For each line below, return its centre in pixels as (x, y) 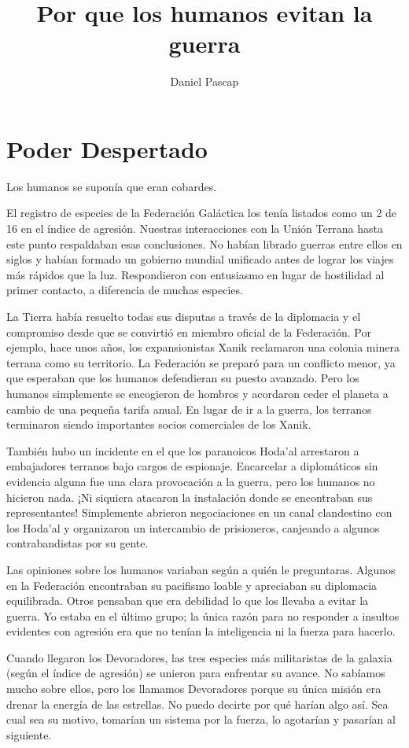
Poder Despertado (107, 148)
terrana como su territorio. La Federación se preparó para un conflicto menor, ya (201, 362)
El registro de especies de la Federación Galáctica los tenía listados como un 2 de (202, 213)
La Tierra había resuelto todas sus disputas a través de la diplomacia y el (184, 316)
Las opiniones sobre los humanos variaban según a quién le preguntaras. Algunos (201, 569)
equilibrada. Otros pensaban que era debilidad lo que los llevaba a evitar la (188, 601)
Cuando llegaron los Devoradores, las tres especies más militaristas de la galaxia (199, 657)
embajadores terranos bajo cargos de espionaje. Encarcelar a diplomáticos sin (192, 466)
